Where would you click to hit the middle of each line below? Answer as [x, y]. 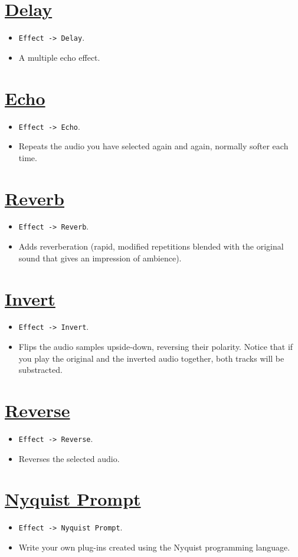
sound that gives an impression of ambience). [100, 258]
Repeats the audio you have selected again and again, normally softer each [153, 146]
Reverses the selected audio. [69, 458]
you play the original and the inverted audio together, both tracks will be [151, 358]
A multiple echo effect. [59, 57]
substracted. [40, 370]
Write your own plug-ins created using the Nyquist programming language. [154, 547]
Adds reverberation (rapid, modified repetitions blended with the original [151, 246]
